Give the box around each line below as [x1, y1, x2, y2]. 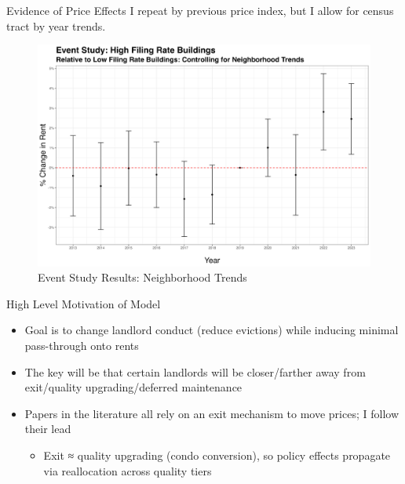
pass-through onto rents [24, 337, 139, 353]
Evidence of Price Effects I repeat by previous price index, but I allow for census [6, 2, 394, 18]
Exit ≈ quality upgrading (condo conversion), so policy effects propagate [43, 446, 391, 463]
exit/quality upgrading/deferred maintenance [24, 379, 243, 395]
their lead [24, 420, 71, 437]
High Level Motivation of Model [6, 295, 161, 311]
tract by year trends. [6, 17, 106, 34]
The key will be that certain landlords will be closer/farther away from [24, 363, 366, 380]
